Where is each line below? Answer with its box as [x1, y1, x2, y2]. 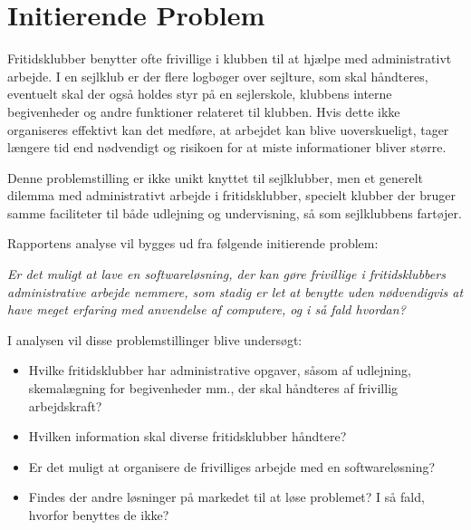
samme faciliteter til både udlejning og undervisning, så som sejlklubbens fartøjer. [7, 203, 462, 222]
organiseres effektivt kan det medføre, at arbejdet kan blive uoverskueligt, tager [7, 120, 449, 139]
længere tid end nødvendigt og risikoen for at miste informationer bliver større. [7, 138, 447, 157]
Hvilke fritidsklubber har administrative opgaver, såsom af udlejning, [28, 361, 411, 380]
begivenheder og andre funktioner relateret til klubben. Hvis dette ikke [7, 101, 400, 120]
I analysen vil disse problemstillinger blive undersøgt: [7, 330, 303, 349]
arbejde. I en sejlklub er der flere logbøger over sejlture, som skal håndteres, [7, 66, 428, 85]
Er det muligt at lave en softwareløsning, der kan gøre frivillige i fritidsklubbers [7, 265, 446, 284]
